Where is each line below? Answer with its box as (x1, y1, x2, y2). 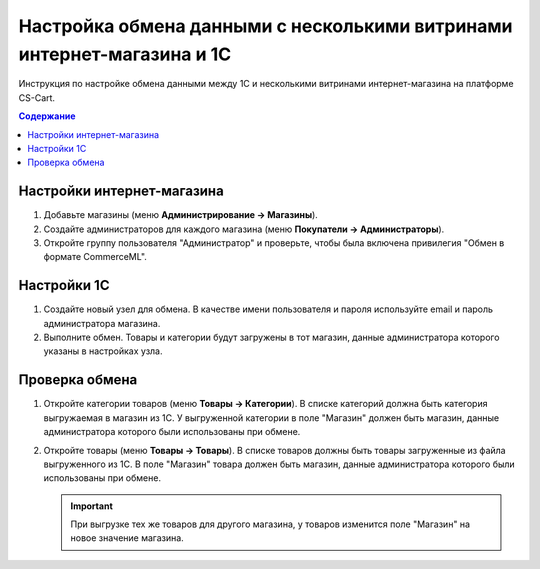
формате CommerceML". (43, 251, 147, 263)
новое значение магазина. (70, 532, 184, 544)
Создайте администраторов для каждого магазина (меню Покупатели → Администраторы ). (43, 223, 445, 235)
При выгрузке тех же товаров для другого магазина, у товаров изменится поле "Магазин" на (70, 518, 470, 530)
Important (70, 500, 114, 512)
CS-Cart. (18, 91, 55, 104)
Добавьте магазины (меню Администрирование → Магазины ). (43, 209, 319, 221)
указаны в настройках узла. (43, 345, 163, 357)
